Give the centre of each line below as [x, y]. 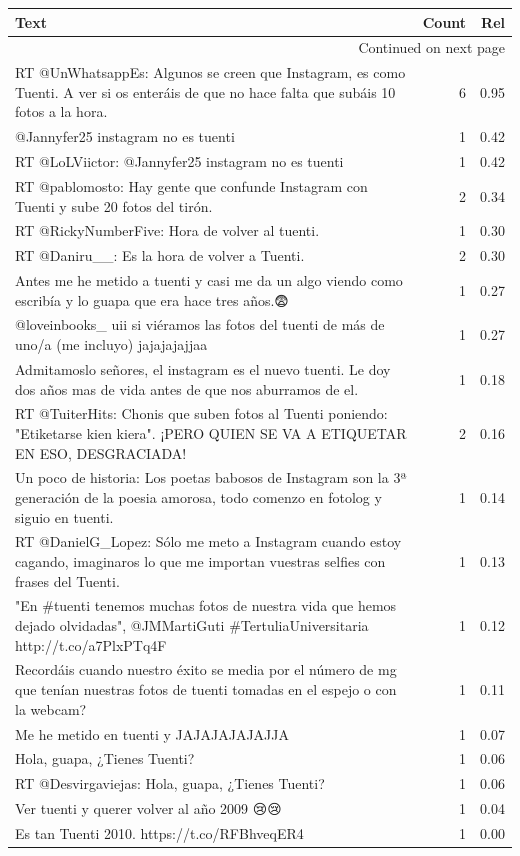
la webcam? [51, 708]
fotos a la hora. [61, 111]
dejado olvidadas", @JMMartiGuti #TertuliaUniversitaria [192, 625]
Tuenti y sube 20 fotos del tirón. [114, 205]
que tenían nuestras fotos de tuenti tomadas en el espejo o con [206, 689]
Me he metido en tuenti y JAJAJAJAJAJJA [152, 733]
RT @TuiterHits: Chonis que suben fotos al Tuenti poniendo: [201, 413]
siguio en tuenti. [64, 516]
